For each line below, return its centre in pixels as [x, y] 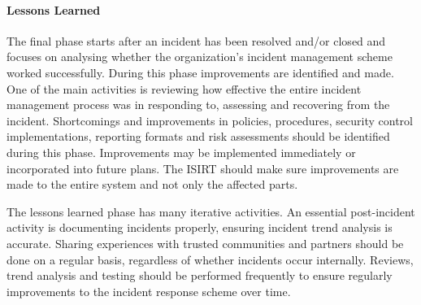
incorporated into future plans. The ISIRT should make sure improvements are [203, 168]
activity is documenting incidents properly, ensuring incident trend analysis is [200, 227]
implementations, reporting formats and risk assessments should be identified [198, 136]
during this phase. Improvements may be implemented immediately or [181, 152]
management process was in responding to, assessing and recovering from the [198, 105]
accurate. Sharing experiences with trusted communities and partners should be [205, 243]
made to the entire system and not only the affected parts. [152, 184]
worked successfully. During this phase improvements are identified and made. [200, 72]
